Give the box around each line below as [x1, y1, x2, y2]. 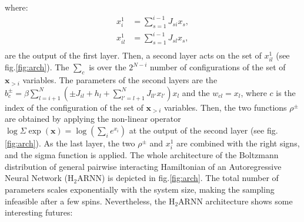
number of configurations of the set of [150, 61, 286, 73]
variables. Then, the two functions [163, 101, 287, 113]
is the [276, 86, 296, 98]
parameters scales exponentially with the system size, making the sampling [5, 183, 275, 195]
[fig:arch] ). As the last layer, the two [5, 137, 135, 149]
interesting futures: [5, 206, 73, 218]
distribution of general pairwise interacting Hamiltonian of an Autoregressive [5, 160, 282, 172]
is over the [89, 61, 126, 73]
